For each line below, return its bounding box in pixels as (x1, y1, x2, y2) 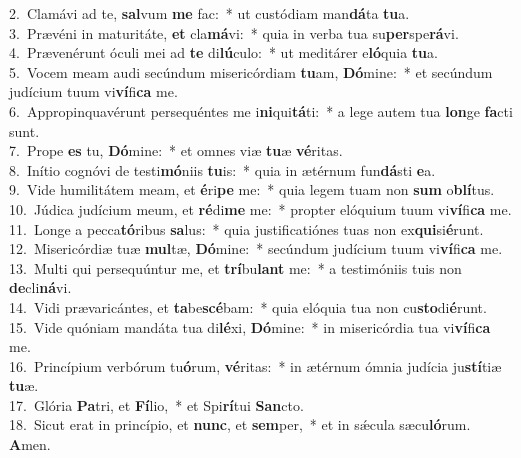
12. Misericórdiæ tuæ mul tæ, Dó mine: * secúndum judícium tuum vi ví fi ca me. (9, 238, 503, 259)
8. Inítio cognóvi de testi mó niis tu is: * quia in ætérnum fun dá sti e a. (9, 159, 436, 180)
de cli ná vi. (9, 277, 72, 298)
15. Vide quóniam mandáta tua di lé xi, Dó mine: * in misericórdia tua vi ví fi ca (9, 316, 491, 337)
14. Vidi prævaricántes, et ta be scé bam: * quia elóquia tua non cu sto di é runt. (9, 296, 487, 317)
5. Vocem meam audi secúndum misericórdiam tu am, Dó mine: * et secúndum (9, 61, 493, 82)
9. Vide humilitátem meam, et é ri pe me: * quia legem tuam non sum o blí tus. (9, 179, 495, 200)
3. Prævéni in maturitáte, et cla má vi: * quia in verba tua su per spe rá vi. (9, 22, 459, 43)
